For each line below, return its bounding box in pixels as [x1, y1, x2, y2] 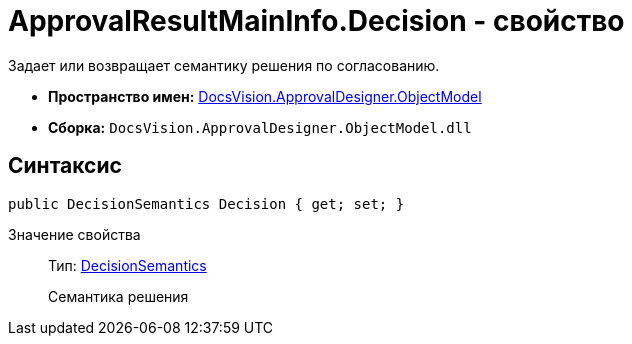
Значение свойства [8, 225, 141, 243]
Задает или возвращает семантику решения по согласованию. [8, 56, 440, 74]
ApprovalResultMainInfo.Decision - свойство [8, 4, 625, 38]
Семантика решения [48, 287, 189, 305]
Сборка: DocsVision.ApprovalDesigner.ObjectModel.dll [48, 118, 472, 136]
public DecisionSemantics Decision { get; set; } [8, 195, 405, 212]
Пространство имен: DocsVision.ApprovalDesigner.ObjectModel [48, 87, 482, 105]
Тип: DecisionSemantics [48, 256, 207, 274]
